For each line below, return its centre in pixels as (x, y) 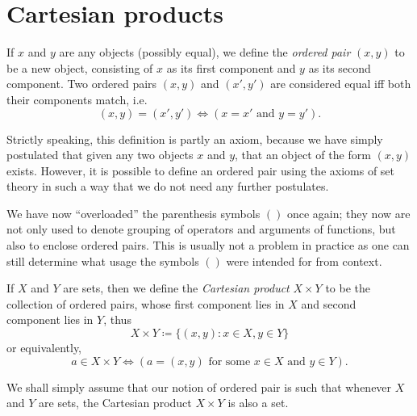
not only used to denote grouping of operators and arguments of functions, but (201, 229)
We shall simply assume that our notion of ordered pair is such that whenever (199, 387)
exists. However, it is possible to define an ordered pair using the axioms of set (201, 170)
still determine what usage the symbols (103, 261)
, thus (117, 319)
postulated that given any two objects (100, 155)
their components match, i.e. (77, 99)
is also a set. (258, 403)
